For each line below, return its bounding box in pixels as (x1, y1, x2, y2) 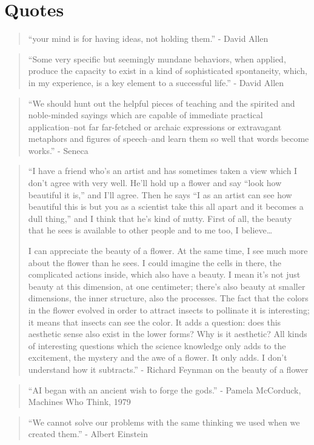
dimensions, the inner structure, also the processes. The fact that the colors (28, 292, 309, 304)
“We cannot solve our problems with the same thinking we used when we (28, 415, 300, 428)
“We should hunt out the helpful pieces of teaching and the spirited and (28, 96, 295, 109)
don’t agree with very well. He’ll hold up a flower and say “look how (28, 176, 282, 189)
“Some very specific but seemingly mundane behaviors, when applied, (28, 52, 286, 65)
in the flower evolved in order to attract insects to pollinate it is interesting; (28, 304, 310, 316)
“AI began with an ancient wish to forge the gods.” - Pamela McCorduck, (28, 383, 301, 396)
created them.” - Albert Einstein (28, 427, 148, 440)
